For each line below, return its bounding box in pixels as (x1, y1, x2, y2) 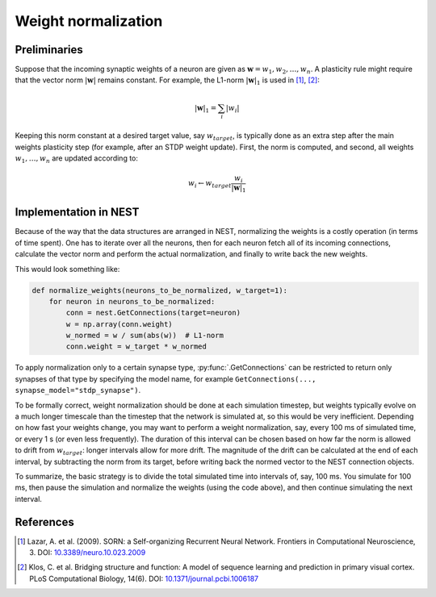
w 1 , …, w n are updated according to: (15, 153, 139, 165)
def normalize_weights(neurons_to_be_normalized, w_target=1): (31, 286, 288, 294)
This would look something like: (15, 264, 120, 273)
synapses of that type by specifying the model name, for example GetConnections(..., (15, 374, 317, 383)
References (15, 515, 74, 528)
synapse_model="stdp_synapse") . (15, 386, 141, 395)
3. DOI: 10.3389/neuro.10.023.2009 (29, 548, 146, 557)
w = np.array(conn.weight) (65, 319, 173, 328)
